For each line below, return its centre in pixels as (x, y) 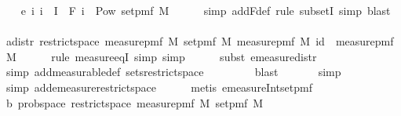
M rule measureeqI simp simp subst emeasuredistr (161, 56)
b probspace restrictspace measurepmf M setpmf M (135, 102)
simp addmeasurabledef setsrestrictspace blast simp (173, 72)
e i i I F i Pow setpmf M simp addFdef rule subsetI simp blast (206, 10)
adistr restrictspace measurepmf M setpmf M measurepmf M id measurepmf (200, 41)
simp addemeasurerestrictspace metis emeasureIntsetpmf (159, 87)
